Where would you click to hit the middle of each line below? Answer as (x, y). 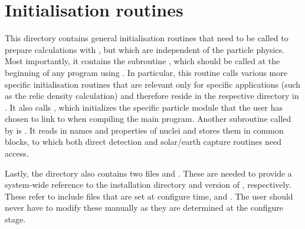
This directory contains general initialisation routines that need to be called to (147, 38)
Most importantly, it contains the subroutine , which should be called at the (142, 61)
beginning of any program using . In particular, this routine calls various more (146, 72)
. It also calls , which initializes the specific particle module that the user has (144, 107)
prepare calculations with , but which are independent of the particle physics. (145, 49)
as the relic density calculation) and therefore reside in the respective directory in (152, 96)
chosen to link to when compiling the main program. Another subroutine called (148, 119)
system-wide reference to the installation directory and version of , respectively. (148, 185)
